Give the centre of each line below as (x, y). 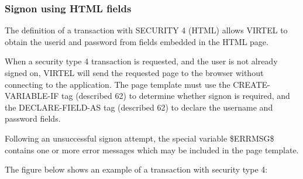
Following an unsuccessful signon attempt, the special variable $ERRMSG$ (140, 138)
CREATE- (252, 84)
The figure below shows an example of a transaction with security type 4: (136, 169)
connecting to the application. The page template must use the (118, 84)
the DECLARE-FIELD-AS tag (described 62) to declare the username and (139, 107)
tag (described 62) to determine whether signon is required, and (176, 96)
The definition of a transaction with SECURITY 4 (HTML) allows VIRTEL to (146, 30)
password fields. (33, 118)
